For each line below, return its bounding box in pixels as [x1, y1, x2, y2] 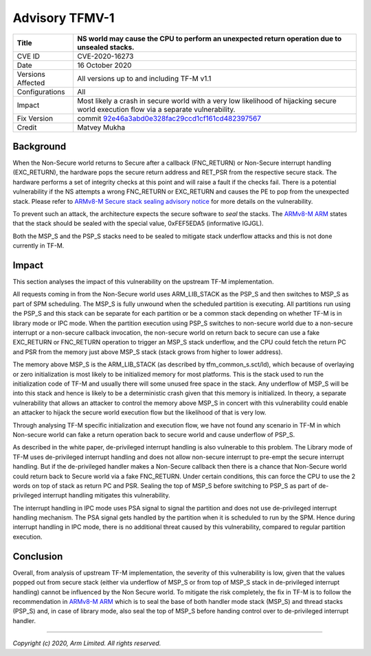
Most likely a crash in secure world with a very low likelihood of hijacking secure [76, 96, 337, 106]
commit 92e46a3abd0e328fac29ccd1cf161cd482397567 [76, 113, 261, 123]
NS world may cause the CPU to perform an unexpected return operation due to [76, 34, 342, 43]
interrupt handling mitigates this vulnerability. [42, 491, 170, 500]
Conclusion [12, 550, 63, 562]
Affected [16, 78, 45, 87]
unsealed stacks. [76, 42, 135, 51]
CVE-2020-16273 [76, 51, 134, 61]
